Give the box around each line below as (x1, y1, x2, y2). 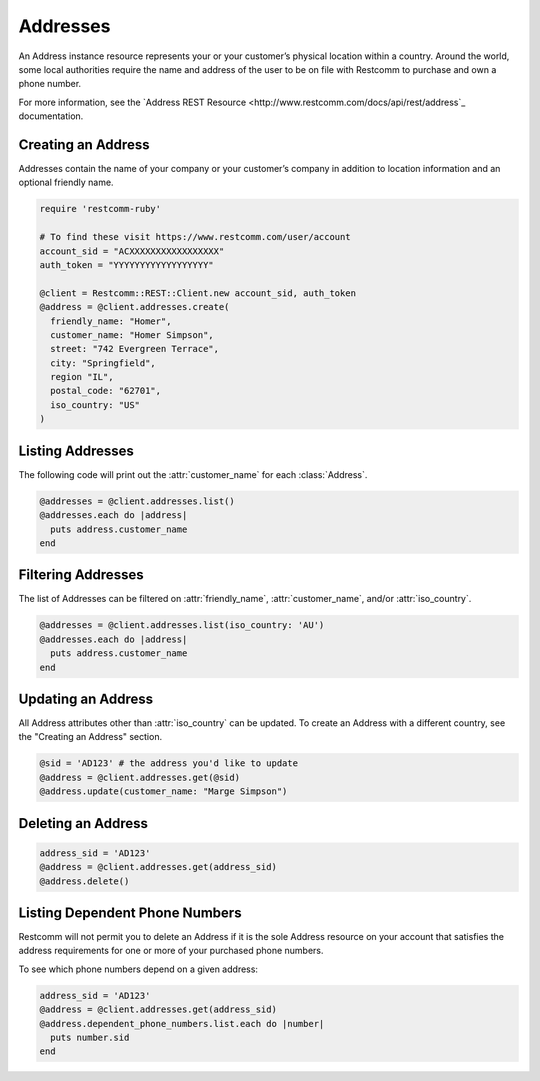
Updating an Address (18, 690, 154, 707)
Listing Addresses (18, 442, 135, 459)
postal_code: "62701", (50, 385, 162, 397)
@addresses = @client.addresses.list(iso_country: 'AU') (39, 620, 325, 631)
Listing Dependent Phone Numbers (18, 905, 242, 921)
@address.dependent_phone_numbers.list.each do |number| (39, 1018, 325, 1029)
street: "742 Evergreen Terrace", (50, 343, 220, 355)
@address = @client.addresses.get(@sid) (39, 771, 240, 783)
